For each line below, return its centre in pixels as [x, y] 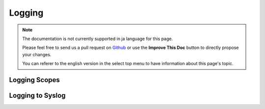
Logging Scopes [34, 80]
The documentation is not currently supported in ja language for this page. [98, 39]
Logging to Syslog [37, 95]
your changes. [37, 54]
